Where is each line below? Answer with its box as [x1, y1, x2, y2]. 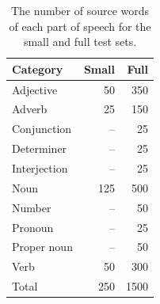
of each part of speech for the [9, 17, 151, 34]
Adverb [12, 101, 48, 117]
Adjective [12, 81, 58, 97]
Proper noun [12, 238, 73, 255]
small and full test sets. [23, 33, 137, 50]
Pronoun [12, 218, 54, 235]
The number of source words [10, 2, 150, 18]
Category [12, 60, 63, 77]
